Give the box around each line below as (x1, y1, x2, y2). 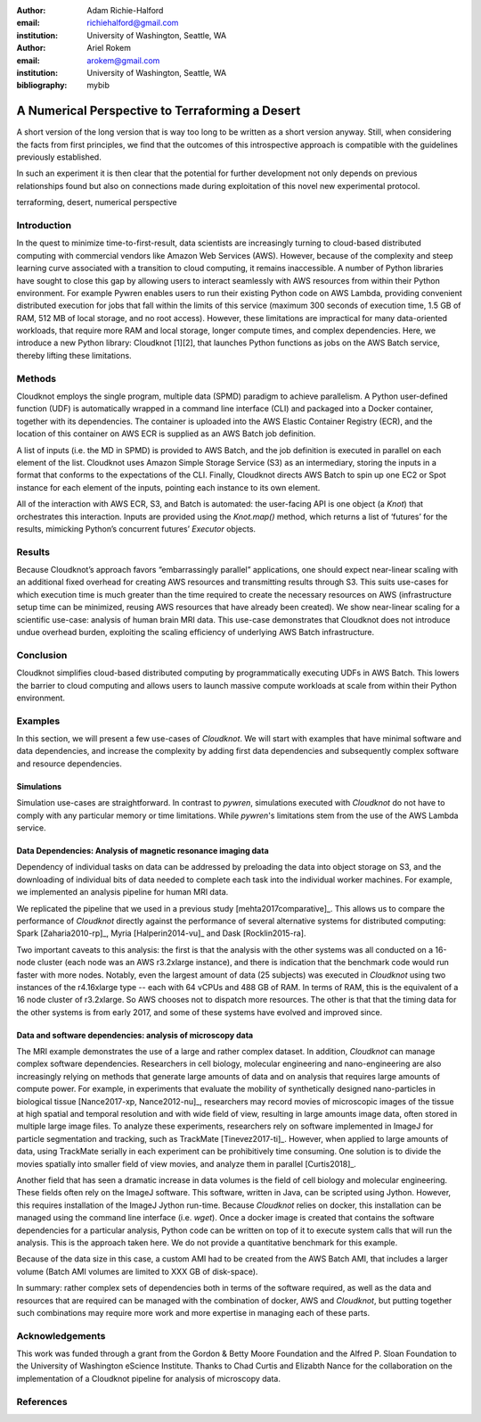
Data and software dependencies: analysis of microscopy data (16, 1029, 254, 1040)
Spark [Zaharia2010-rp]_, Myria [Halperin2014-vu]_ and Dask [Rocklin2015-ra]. (16, 928, 306, 938)
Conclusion (16, 649, 68, 661)
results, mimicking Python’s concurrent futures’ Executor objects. (16, 523, 257, 534)
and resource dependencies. (16, 758, 122, 769)
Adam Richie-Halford (86, 5, 164, 15)
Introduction (16, 219, 71, 231)
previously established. (16, 152, 102, 162)
